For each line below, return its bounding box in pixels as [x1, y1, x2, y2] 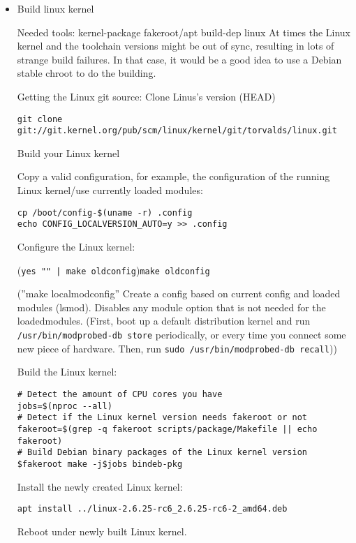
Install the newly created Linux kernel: [17, 479, 183, 493]
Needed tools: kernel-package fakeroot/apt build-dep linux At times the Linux [17, 24, 351, 39]
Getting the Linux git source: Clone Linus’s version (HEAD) [17, 89, 276, 103]
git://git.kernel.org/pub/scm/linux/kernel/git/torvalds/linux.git [17, 126, 337, 136]
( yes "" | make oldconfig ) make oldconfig [17, 262, 210, 277]
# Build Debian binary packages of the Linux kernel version [17, 447, 308, 458]
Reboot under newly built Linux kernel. [17, 523, 187, 538]
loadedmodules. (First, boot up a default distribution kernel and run [17, 313, 311, 328]
